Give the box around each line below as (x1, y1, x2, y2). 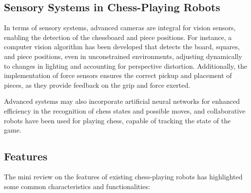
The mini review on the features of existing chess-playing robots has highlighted (4, 171, 243, 181)
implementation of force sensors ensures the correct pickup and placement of (4, 70, 232, 80)
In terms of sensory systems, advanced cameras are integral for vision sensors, (4, 22, 236, 33)
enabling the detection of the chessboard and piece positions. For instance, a (4, 32, 232, 42)
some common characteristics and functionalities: (4, 181, 150, 191)
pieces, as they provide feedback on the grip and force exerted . (4, 79, 191, 90)
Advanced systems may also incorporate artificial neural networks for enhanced (4, 96, 240, 106)
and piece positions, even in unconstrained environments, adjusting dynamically (4, 51, 242, 61)
